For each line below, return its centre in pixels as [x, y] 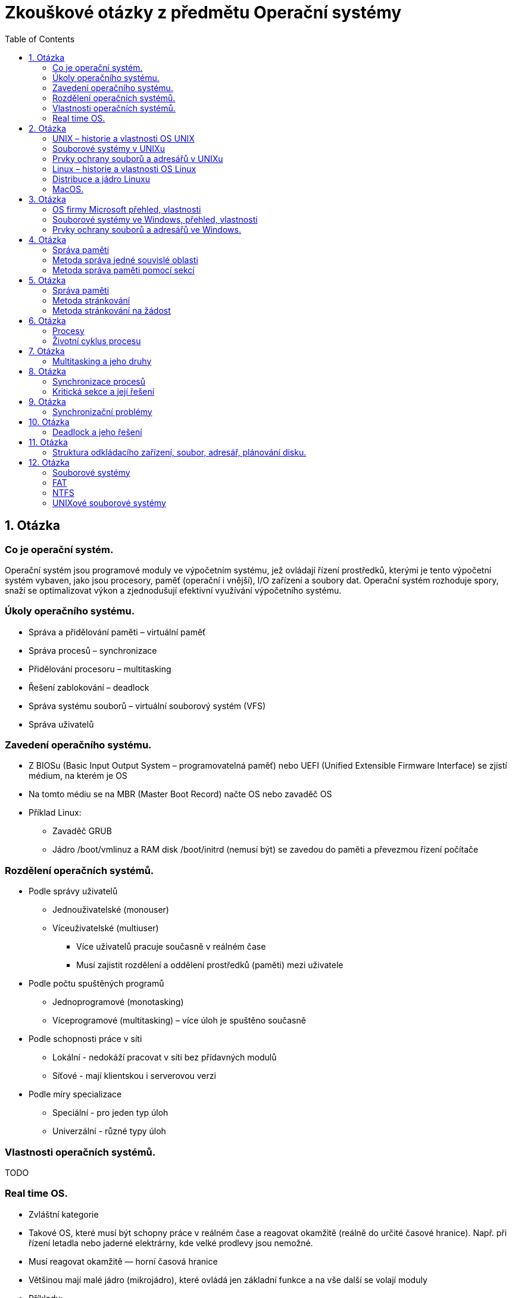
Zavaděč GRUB [82, 831]
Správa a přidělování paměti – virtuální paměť [117, 632]
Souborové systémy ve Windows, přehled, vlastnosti [155, 219]
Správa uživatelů [61, 724]
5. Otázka [47, 280]
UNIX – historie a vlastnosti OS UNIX [124, 138]
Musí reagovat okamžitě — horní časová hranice [123, 1261]
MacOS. [68, 189]
